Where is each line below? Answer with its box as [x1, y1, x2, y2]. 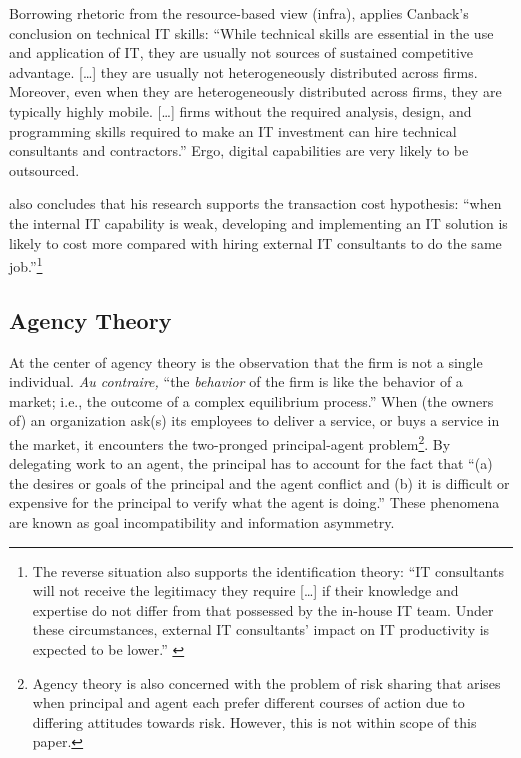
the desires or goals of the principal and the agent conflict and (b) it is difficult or [9, 472, 510, 493]
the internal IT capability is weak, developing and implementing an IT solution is [9, 212, 508, 233]
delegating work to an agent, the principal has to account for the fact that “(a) [9, 453, 493, 474]
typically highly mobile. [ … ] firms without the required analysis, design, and [9, 100, 472, 121]
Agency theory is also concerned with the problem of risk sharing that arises [32, 672, 501, 693]
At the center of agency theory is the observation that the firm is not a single [9, 351, 483, 372]
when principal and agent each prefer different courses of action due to [32, 692, 465, 713]
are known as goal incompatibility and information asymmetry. [9, 511, 395, 532]
